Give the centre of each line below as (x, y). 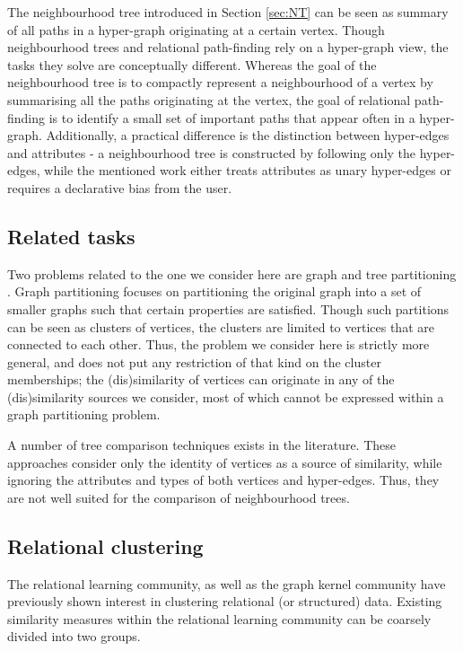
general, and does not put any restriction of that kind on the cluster (194, 361)
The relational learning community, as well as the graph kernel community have (227, 583)
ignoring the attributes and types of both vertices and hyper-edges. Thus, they (223, 480)
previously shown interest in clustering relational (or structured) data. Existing (225, 601)
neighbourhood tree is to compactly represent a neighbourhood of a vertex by (220, 82)
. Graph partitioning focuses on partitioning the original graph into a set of (214, 291)
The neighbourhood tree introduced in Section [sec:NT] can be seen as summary (228, 12)
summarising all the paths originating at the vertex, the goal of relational (209, 99)
